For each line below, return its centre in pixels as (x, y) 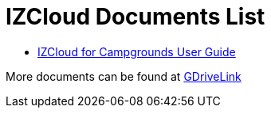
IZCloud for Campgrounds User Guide (137, 51)
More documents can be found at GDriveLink (124, 76)
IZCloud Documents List (135, 17)
